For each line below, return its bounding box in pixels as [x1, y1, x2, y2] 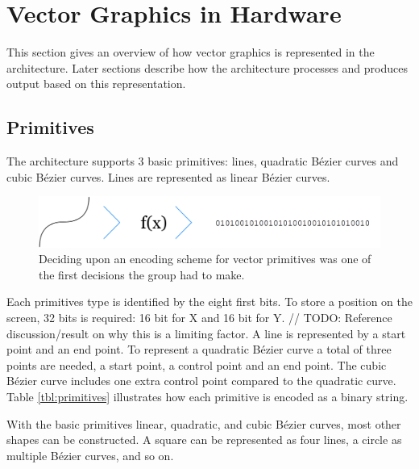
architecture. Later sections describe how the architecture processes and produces [6, 59, 408, 76]
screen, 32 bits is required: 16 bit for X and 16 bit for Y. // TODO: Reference [6, 309, 392, 326]
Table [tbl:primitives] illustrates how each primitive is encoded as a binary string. [6, 387, 409, 404]
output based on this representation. [6, 75, 186, 92]
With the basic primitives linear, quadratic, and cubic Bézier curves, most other [6, 415, 401, 432]
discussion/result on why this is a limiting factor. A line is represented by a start [6, 325, 406, 341]
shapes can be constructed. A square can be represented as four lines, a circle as [6, 431, 402, 448]
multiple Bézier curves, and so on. [6, 446, 174, 463]
